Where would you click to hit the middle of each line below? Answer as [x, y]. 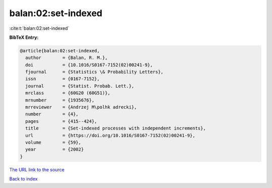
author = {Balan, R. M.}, [66, 58]
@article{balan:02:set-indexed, [60, 51]
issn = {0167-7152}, [63, 79]
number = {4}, [52, 114]
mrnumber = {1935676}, [60, 100]
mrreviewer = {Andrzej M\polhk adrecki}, [81, 107]
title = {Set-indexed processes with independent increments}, [116, 128]
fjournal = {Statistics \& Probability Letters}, [94, 72]
